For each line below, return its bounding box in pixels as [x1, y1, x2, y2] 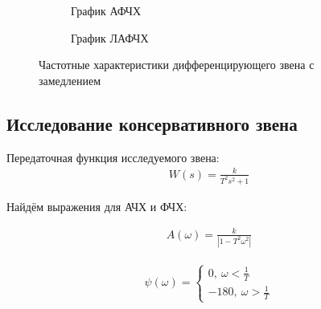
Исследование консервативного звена [6, 111, 298, 136]
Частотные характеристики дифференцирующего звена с [39, 56, 315, 73]
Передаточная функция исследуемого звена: [6, 148, 220, 165]
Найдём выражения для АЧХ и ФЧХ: [6, 197, 187, 214]
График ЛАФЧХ [71, 29, 149, 46]
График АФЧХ [71, 2, 142, 18]
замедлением [39, 71, 101, 88]
